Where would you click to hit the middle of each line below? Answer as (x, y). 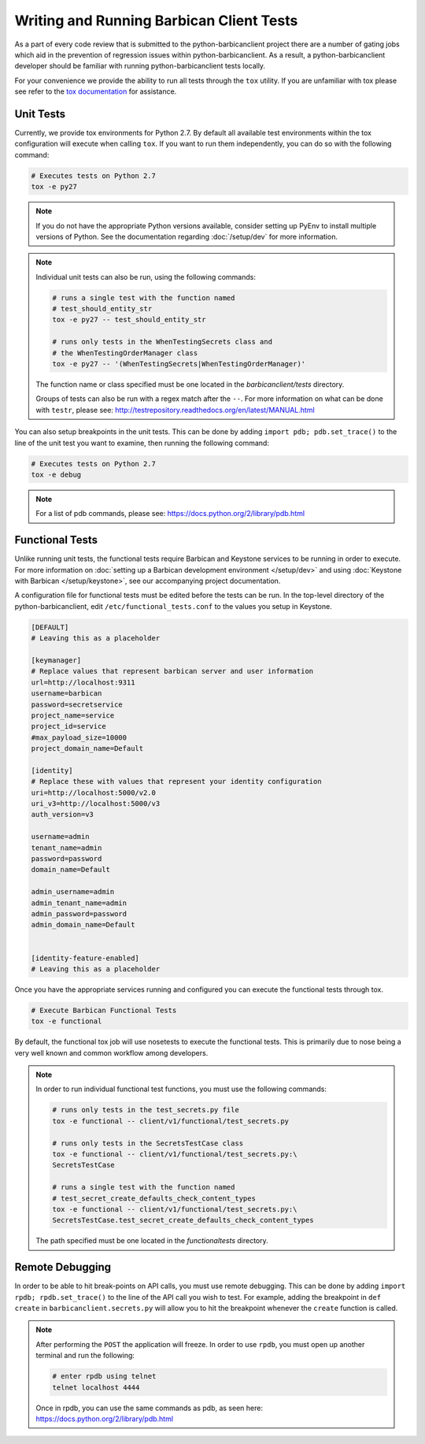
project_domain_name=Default (87, 749)
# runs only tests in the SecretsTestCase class (148, 1143)
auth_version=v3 (63, 815)
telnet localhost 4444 (96, 1387)
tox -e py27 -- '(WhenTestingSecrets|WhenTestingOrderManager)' (179, 364)
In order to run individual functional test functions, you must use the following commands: (181, 1089)
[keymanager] (56, 660)
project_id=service (68, 726)
